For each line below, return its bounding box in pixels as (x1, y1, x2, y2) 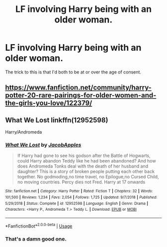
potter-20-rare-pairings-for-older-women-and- (5, 91, 157, 100)
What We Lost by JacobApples (5, 142, 82, 149)
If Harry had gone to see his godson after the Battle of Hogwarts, (17, 153, 151, 159)
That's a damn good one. (5, 235, 67, 242)
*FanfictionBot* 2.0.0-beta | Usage (5, 222, 73, 229)
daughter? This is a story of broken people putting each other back (17, 168, 155, 174)
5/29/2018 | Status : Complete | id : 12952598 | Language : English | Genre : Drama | (5, 201, 148, 206)
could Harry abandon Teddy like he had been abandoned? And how (17, 158, 156, 164)
